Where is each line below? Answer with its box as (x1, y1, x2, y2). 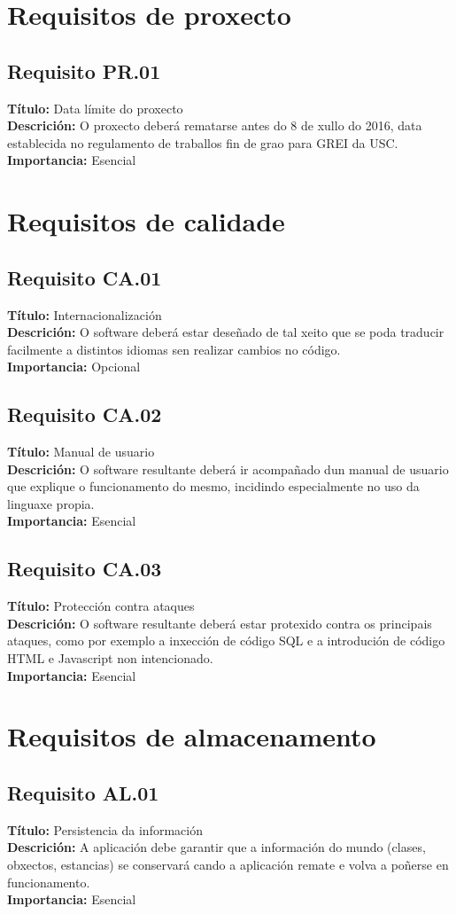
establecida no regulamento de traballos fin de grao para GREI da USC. (7, 133, 398, 152)
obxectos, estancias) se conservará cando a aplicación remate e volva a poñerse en (7, 855, 449, 874)
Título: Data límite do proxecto (7, 98, 183, 117)
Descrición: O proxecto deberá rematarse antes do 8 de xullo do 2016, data (7, 116, 422, 135)
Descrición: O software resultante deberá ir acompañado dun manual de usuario (7, 459, 449, 478)
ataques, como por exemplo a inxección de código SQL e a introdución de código (7, 631, 445, 650)
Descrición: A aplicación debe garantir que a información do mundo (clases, (7, 838, 426, 856)
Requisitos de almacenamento (7, 718, 376, 754)
